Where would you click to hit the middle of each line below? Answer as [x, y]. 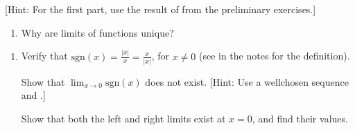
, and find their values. [300, 118]
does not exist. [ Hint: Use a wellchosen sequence [247, 81]
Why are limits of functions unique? [97, 32]
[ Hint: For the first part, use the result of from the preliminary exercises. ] [161, 9]
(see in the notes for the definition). [274, 56]
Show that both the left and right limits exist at [123, 118]
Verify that [44, 56]
